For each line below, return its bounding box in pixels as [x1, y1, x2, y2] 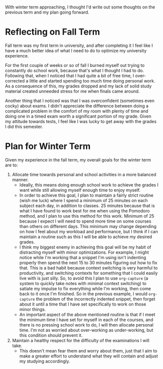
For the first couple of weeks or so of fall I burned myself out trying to [5, 62, 145, 68]
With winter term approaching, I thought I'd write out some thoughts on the [5, 4, 155, 10]
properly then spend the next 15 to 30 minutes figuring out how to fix [19, 260, 158, 266]
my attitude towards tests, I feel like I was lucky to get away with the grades [5, 118, 157, 124]
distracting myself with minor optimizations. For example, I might [19, 249, 149, 255]
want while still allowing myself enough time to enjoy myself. [19, 187, 141, 193]
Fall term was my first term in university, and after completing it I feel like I [5, 42, 153, 48]
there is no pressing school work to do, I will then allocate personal [19, 322, 154, 328]
